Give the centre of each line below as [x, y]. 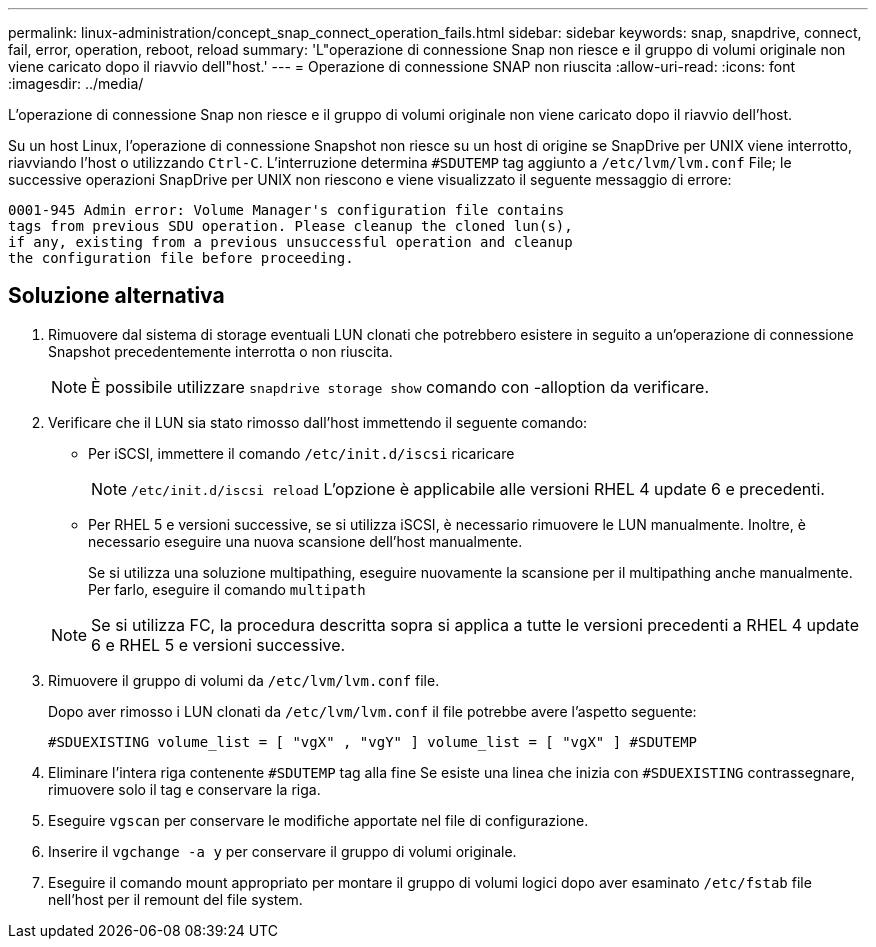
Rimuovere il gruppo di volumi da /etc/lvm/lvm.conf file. [244, 680]
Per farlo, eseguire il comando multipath [227, 589]
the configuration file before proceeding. [181, 258]
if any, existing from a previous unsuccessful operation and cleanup [290, 242]
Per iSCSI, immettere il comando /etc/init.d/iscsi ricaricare [301, 453]
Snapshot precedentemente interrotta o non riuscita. [220, 351]
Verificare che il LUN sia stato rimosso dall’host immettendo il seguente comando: [318, 422]
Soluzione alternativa [116, 296]
